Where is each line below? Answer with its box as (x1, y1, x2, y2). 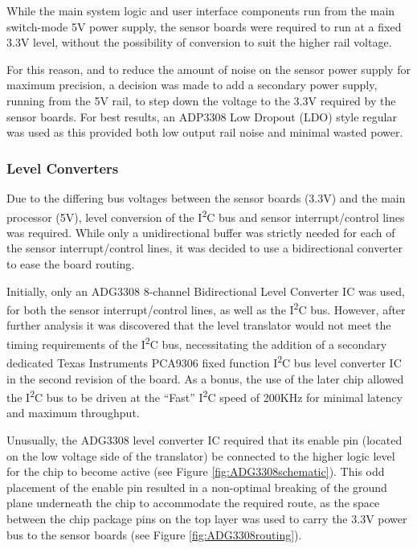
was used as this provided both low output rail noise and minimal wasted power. (6, 124, 403, 141)
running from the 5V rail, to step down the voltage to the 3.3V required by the (6, 92, 396, 109)
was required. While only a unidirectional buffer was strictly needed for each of (6, 223, 395, 240)
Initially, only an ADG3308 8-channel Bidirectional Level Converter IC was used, (6, 282, 406, 299)
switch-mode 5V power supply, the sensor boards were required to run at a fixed (6, 18, 402, 35)
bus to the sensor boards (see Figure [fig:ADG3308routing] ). (6, 526, 302, 543)
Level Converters (6, 158, 119, 178)
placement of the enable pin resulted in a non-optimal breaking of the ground (6, 478, 387, 495)
